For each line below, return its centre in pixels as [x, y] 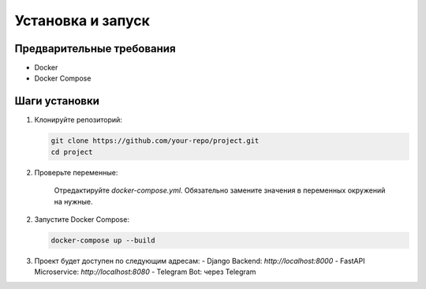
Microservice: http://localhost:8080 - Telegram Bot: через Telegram [145, 272]
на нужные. [74, 201]
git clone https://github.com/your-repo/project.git [155, 141]
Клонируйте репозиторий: [78, 120]
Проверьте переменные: [76, 172]
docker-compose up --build [103, 240]
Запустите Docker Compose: [82, 219]
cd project [72, 152]
